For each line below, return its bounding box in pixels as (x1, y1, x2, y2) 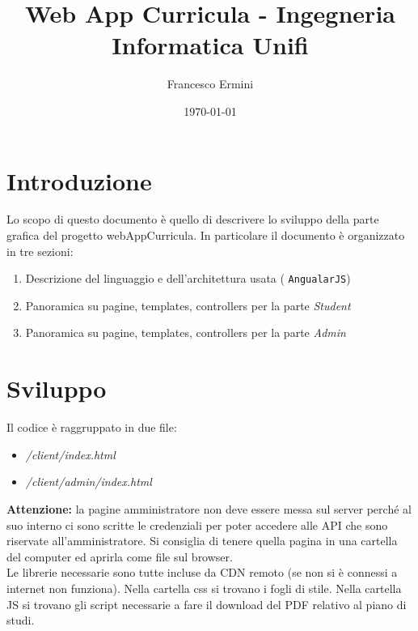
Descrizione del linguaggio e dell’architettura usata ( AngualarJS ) (25, 270, 351, 287)
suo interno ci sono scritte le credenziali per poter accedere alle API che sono (6, 516, 388, 533)
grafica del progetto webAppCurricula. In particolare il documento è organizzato (6, 227, 405, 244)
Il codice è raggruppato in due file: (6, 419, 177, 436)
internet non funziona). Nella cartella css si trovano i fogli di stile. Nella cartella (6, 579, 402, 596)
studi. (6, 612, 35, 629)
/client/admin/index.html (25, 473, 152, 490)
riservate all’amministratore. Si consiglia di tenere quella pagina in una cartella (6, 532, 398, 549)
